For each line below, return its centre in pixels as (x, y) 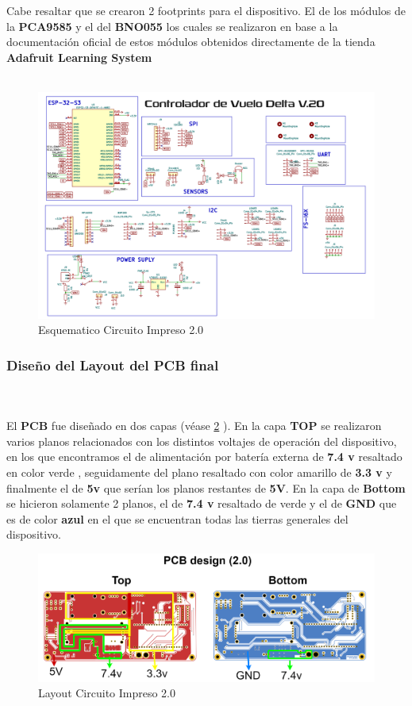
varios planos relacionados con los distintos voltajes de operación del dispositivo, (202, 441)
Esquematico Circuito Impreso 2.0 (121, 330)
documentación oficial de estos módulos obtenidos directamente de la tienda (191, 42)
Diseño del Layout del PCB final (113, 365)
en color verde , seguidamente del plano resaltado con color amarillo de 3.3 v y (199, 472)
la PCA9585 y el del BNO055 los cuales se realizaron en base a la (172, 26)
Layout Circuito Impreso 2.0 (107, 693)
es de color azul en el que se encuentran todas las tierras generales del (177, 518)
